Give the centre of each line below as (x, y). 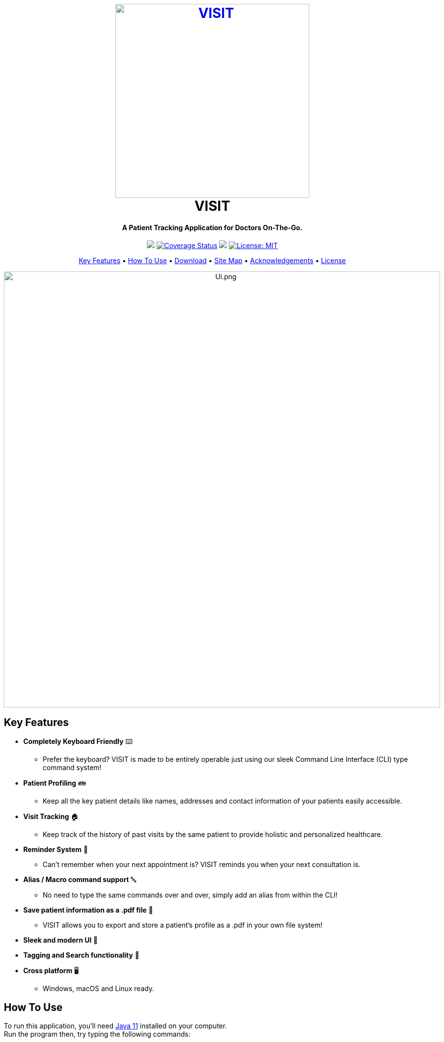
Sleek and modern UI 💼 (61, 940)
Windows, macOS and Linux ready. (98, 989)
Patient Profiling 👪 (55, 783)
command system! (72, 768)
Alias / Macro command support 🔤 (80, 880)
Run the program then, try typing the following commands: (97, 1034)
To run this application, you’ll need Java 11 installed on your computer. (116, 1026)
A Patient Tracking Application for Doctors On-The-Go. (212, 227)
